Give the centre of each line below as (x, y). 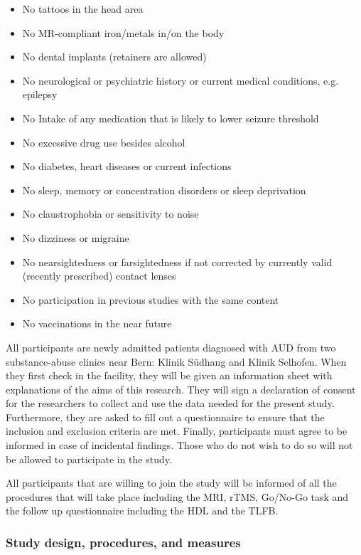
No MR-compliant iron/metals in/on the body (123, 32)
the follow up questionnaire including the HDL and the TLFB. (142, 511)
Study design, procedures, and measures (123, 542)
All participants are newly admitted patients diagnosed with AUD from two (171, 347)
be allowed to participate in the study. (89, 459)
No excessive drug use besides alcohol (104, 142)
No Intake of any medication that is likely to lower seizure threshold (171, 118)
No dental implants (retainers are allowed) (114, 57)
